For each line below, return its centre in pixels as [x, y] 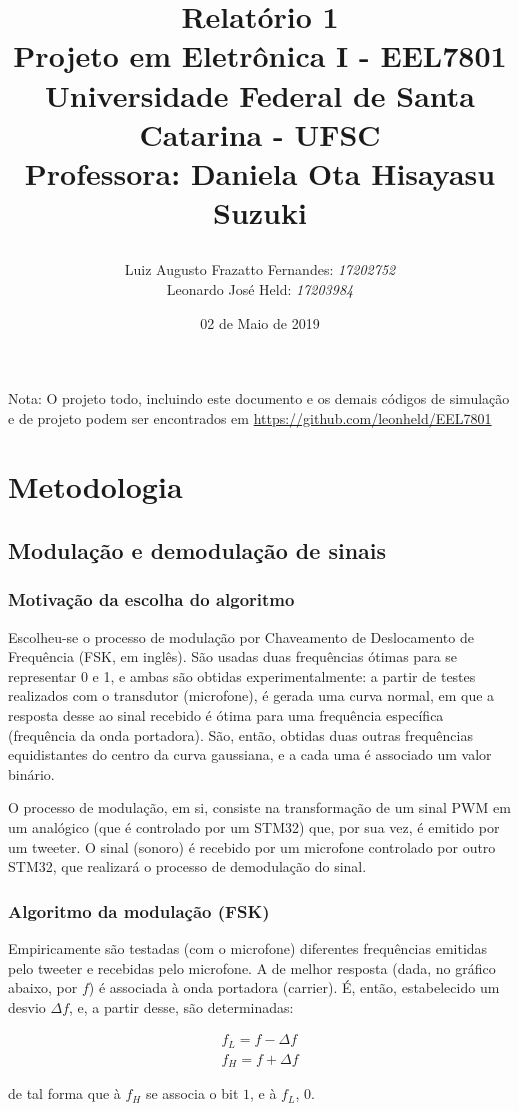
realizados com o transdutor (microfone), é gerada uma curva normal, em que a [251, 695]
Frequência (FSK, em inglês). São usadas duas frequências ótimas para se [233, 656]
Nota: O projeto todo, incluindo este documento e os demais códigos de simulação [259, 398]
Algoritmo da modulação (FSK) [139, 910]
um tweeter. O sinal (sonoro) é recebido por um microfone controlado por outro [252, 846]
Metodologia [95, 486]
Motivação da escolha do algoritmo [151, 599]
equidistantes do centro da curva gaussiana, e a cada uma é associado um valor [250, 754]
